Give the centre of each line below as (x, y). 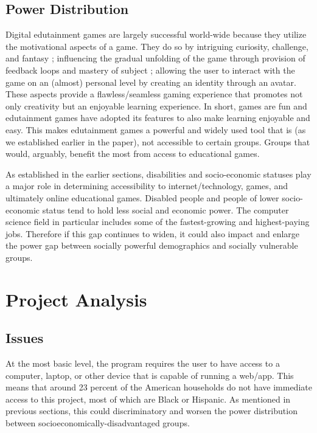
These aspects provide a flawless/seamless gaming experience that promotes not (154, 94)
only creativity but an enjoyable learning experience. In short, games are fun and (156, 106)
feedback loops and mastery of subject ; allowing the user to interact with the (150, 70)
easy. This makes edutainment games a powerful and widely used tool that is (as (156, 129)
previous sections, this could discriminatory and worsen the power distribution (152, 411)
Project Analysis (76, 299)
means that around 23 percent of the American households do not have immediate (159, 387)
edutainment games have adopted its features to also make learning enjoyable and (158, 118)
